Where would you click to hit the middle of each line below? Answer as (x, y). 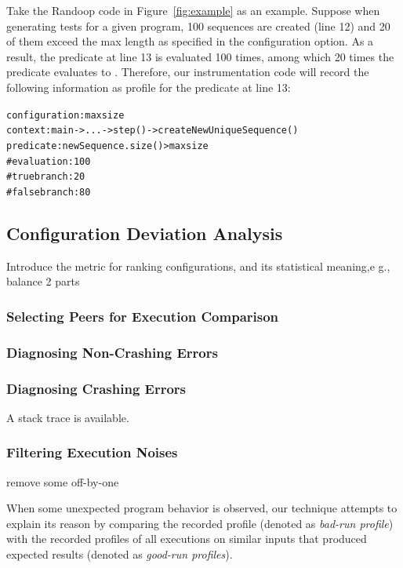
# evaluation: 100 (49, 161)
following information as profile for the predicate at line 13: (149, 87)
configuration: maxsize (65, 115)
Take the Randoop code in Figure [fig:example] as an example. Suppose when (193, 10)
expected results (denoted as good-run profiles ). (120, 553)
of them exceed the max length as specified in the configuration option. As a (190, 41)
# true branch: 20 (46, 177)
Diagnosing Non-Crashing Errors (112, 352)
